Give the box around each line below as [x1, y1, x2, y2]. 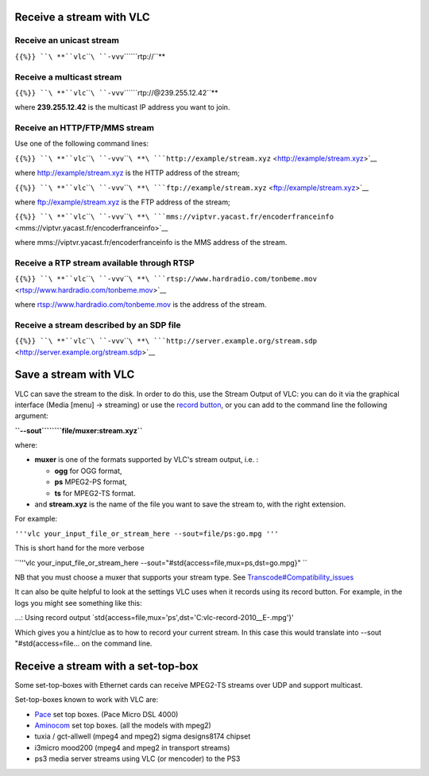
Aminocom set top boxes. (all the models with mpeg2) [34, 720, 212, 731]
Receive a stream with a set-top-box [14, 659, 199, 673]
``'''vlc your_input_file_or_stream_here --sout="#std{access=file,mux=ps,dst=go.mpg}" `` [14, 557, 307, 568]
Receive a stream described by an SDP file [14, 319, 182, 330]
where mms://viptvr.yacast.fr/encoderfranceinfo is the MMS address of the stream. [14, 238, 288, 247]
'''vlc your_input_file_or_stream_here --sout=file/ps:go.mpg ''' [14, 529, 280, 538]
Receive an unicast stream [14, 35, 119, 46]
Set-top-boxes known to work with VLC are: [14, 695, 159, 704]
